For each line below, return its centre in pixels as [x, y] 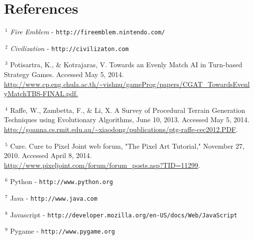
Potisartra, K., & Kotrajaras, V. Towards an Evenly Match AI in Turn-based [126, 65]
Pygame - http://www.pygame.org [62, 231]
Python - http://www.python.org [61, 181]
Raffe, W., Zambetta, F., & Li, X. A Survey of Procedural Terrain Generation [127, 110]
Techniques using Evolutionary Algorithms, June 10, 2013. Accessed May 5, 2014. [127, 119]
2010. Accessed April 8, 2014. [48, 155]
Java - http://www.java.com [54, 198]
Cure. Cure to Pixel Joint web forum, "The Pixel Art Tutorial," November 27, [127, 146]
